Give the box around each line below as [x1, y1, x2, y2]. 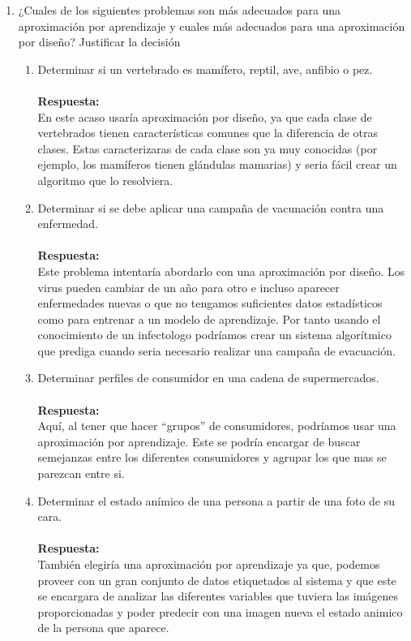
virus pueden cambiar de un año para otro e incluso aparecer [37, 278, 340, 295]
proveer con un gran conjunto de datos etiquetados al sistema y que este [37, 571, 396, 588]
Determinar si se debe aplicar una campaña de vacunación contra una [37, 199, 384, 216]
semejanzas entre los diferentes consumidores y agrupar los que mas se [37, 449, 387, 466]
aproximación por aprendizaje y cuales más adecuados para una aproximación [18, 17, 405, 34]
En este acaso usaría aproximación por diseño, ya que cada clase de [37, 108, 372, 125]
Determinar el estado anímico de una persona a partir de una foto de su [37, 492, 396, 509]
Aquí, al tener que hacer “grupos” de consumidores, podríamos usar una [37, 417, 396, 434]
